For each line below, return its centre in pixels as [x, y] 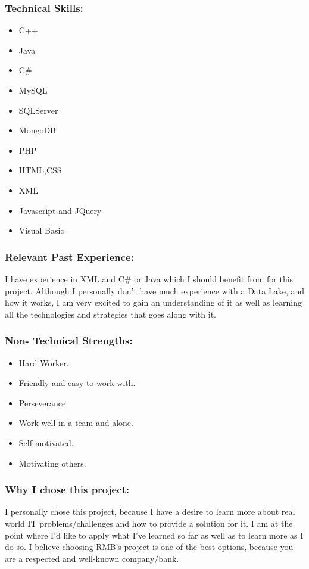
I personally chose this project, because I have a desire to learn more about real [150, 512]
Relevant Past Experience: [69, 256]
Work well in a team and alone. [76, 423]
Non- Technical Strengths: [69, 341]
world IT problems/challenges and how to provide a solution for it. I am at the [149, 523]
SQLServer [38, 110]
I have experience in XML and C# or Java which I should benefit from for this [149, 279]
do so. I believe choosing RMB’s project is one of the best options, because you [149, 547]
